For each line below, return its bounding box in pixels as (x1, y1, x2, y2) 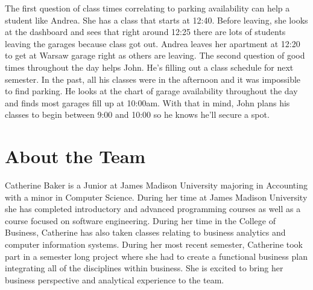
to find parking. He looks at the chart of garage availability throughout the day (5, 85, 298, 97)
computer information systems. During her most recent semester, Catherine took (5, 238, 303, 251)
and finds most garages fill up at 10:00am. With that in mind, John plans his (5, 96, 290, 109)
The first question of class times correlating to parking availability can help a (5, 2, 290, 14)
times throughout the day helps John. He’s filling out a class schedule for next (5, 60, 294, 73)
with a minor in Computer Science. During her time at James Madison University (5, 190, 308, 203)
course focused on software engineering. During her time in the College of (5, 214, 276, 227)
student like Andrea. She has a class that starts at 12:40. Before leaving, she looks (5, 13, 308, 26)
